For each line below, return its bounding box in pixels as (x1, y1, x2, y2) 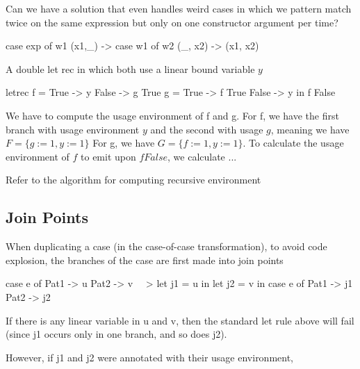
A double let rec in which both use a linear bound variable (6, 61, 255, 76)
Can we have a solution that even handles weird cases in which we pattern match (6, 1, 352, 15)
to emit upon (81, 149, 136, 163)
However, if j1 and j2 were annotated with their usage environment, (6, 350, 294, 364)
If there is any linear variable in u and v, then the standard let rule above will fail (6, 313, 354, 327)
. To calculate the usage (243, 136, 344, 150)
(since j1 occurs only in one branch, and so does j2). (6, 327, 227, 341)
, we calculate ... (167, 149, 237, 163)
